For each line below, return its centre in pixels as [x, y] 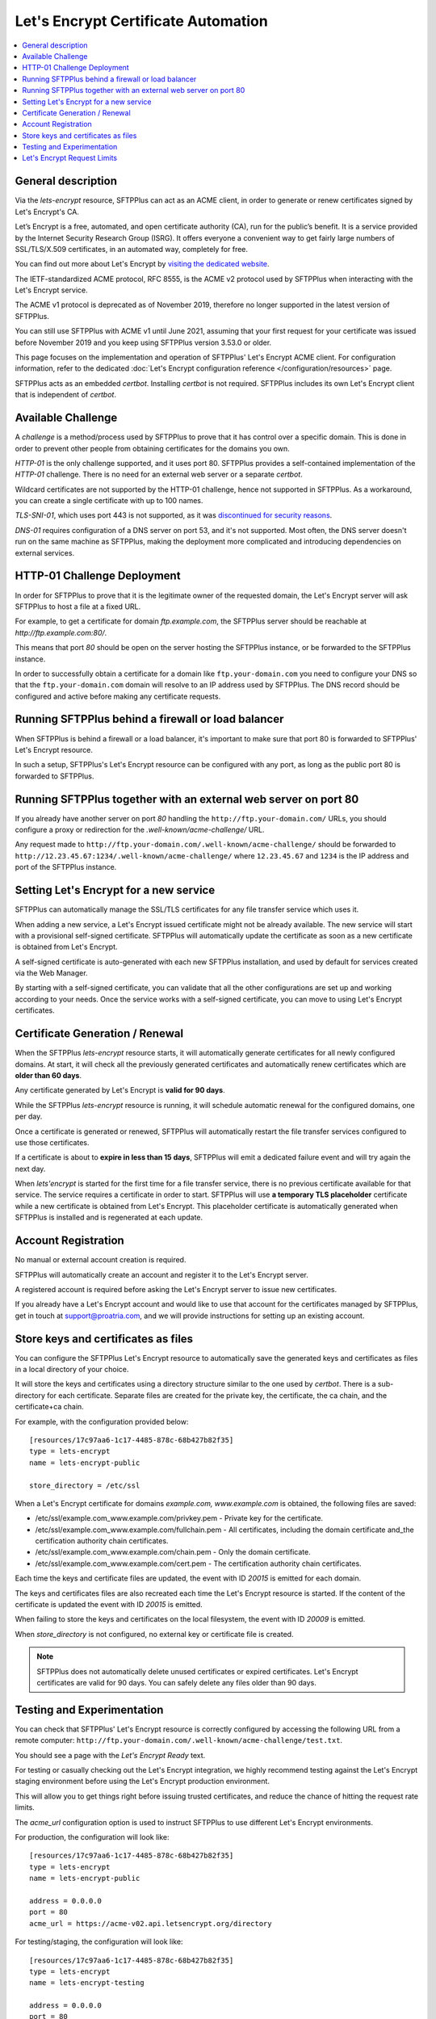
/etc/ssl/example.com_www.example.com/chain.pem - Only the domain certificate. [173, 1552]
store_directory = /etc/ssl [85, 1485]
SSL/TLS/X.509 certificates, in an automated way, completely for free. [132, 249]
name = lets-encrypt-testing [87, 1983]
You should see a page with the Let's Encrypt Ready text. [110, 1755]
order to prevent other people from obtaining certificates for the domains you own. [152, 448]
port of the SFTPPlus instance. [66, 867]
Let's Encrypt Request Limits [69, 158]
